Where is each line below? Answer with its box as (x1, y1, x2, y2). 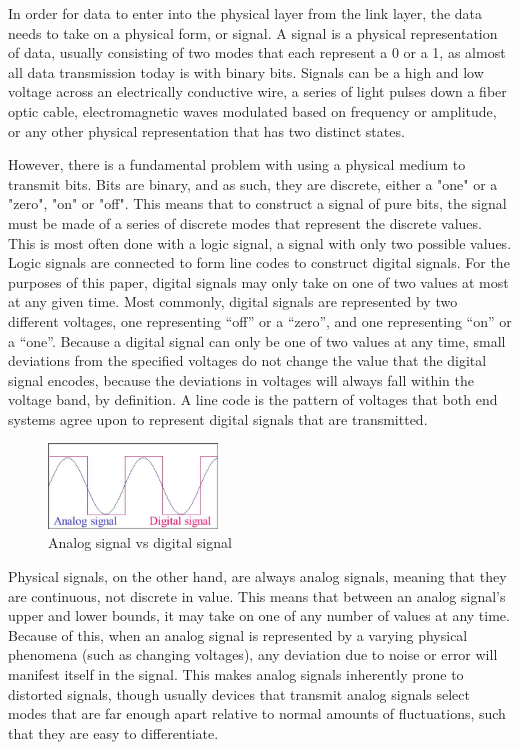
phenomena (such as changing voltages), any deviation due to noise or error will (8, 644, 498, 665)
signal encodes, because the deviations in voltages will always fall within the (8, 369, 474, 390)
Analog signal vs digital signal (48, 532, 232, 553)
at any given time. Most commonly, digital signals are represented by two (8, 291, 458, 312)
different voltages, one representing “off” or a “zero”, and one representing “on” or (8, 310, 512, 331)
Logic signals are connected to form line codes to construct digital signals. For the (8, 252, 510, 273)
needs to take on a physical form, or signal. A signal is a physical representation (8, 22, 498, 43)
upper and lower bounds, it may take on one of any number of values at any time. (8, 605, 510, 626)
